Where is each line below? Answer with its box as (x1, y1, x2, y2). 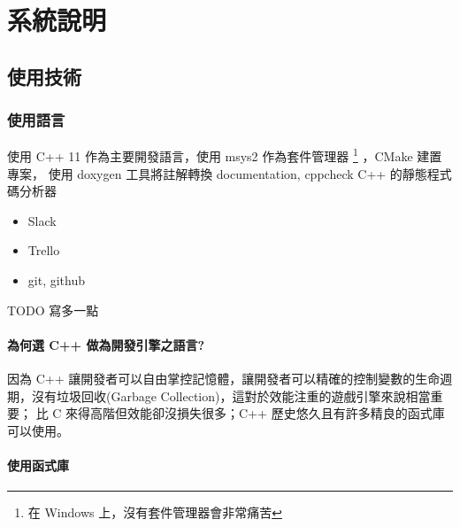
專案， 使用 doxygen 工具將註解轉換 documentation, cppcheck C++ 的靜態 (7, 164, 427, 182)
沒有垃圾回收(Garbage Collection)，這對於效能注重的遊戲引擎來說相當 (31, 386, 431, 405)
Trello (27, 241, 60, 260)
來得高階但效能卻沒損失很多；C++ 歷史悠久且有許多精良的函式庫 (65, 404, 445, 422)
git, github (27, 271, 85, 289)
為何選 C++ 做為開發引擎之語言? (7, 335, 204, 353)
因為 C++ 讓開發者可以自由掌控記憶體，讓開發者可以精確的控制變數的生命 (7, 368, 441, 387)
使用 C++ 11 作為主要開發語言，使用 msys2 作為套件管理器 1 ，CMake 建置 (7, 144, 442, 166)
